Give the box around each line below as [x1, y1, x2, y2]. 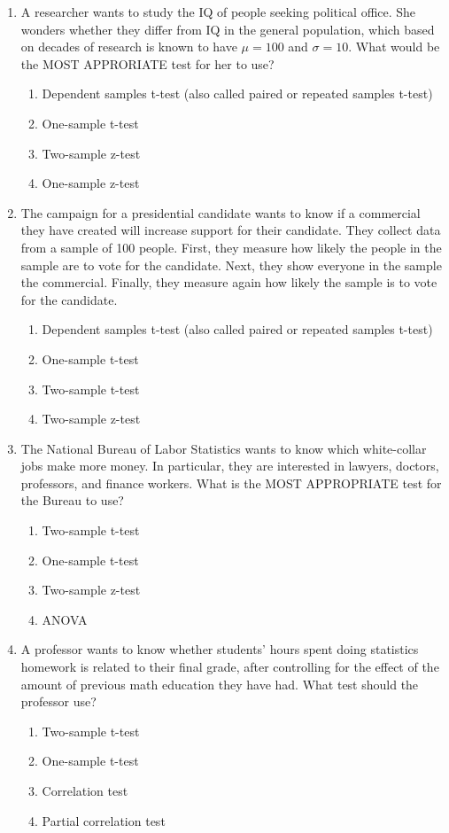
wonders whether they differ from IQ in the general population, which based [20, 19, 435, 38]
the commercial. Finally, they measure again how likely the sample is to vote [20, 273, 437, 292]
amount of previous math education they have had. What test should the [20, 674, 419, 693]
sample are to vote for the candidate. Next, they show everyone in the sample [20, 255, 442, 274]
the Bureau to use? [20, 491, 124, 510]
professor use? [20, 692, 97, 711]
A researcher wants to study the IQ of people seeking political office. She [20, 3, 416, 20]
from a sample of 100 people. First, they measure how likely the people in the [20, 237, 442, 256]
